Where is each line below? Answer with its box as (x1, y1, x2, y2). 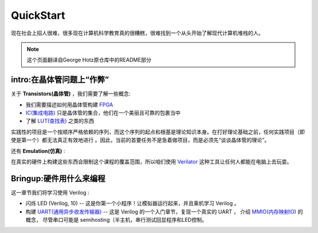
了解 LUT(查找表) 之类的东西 (25, 118, 94, 125)
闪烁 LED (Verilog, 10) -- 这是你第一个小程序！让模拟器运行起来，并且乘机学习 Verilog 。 (25, 200, 240, 207)
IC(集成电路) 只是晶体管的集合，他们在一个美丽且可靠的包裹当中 (25, 109, 181, 116)
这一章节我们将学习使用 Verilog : (11, 189, 90, 196)
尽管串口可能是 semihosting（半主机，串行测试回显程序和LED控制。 (42, 217, 207, 224)
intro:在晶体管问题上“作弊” (11, 75, 109, 85)
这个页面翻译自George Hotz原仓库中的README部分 (26, 56, 152, 64)
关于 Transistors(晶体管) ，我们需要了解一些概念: (11, 90, 131, 97)
